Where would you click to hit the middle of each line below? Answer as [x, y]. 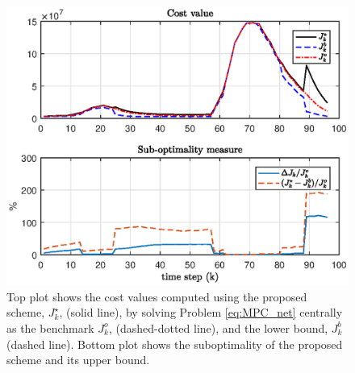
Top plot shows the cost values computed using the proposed [157, 296]
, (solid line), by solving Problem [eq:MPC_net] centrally [201, 312]
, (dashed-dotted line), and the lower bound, [218, 327]
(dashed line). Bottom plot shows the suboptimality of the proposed [175, 344]
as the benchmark [50, 327]
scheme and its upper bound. [78, 360]
